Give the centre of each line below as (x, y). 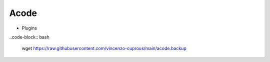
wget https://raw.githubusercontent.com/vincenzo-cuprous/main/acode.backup (104, 48)
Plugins (29, 28)
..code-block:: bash (29, 37)
